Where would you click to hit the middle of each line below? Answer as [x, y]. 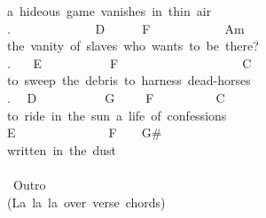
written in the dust [62, 149]
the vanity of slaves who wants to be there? [133, 46]
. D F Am [126, 28]
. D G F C [116, 97]
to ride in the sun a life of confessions [117, 115]
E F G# [85, 132]
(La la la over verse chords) [86, 202]
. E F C [129, 62]
